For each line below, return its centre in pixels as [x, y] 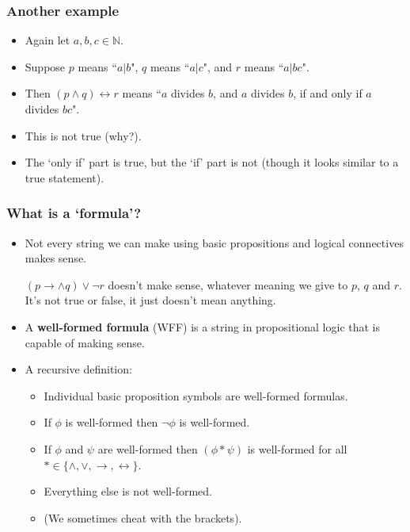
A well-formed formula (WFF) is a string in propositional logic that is [203, 326]
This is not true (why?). [83, 135]
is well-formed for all [297, 448]
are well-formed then [148, 448]
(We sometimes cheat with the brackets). [143, 517]
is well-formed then [112, 422]
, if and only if [328, 93]
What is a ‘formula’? [74, 213]
